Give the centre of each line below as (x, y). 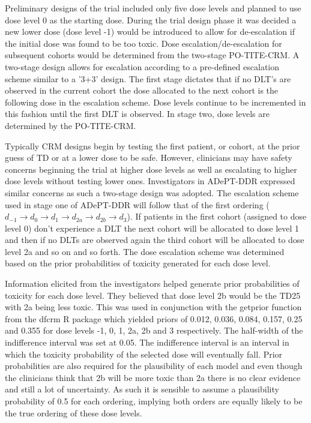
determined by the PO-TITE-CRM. (71, 125)
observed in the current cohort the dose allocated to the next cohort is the (142, 90)
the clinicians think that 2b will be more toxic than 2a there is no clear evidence (153, 377)
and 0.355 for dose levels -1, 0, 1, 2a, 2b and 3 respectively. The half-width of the (154, 330)
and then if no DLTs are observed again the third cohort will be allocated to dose (155, 240)
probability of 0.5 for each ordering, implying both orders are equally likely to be (154, 401)
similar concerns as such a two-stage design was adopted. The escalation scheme (152, 192)
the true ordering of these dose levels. (74, 412)
